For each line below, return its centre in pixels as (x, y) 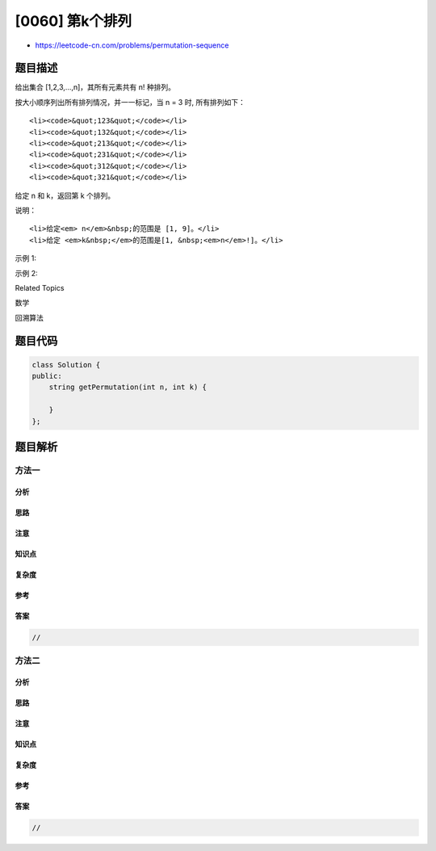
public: (47, 376)
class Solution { (66, 365)
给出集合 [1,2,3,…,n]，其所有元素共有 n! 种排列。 (95, 87)
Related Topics (40, 287)
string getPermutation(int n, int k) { (128, 387)
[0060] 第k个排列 (73, 21)
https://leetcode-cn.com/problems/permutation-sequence (132, 45)
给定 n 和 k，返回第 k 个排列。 (65, 195)
